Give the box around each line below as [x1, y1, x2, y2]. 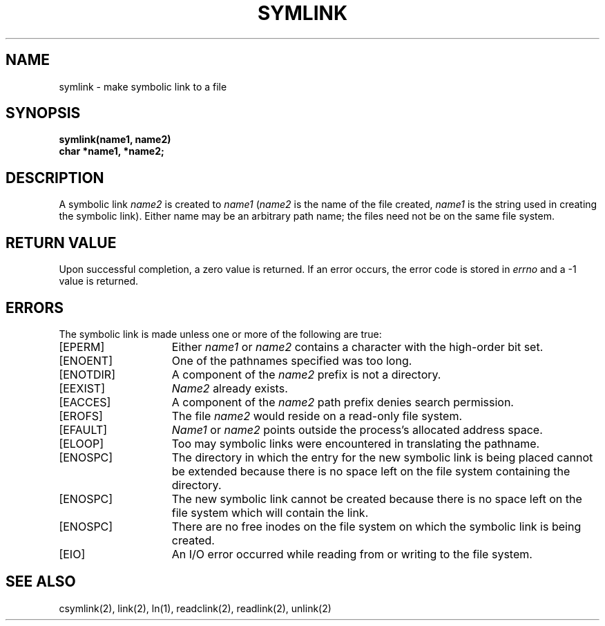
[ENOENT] [59, 353, 113, 368]
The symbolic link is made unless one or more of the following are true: [59, 328, 382, 340]
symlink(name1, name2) [59, 133, 171, 146]
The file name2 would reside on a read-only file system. [171, 408, 463, 423]
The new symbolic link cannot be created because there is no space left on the [171, 491, 582, 506]
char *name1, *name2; [59, 145, 164, 158]
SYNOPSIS [6, 104, 81, 122]
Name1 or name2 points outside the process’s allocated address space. [171, 422, 543, 437]
